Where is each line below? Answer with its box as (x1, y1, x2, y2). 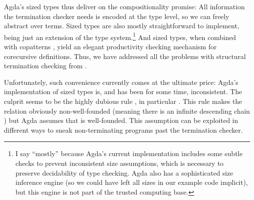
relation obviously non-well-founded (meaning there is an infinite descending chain (4, 105, 250, 116)
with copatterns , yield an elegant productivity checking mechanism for (4, 41, 217, 52)
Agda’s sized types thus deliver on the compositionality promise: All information (4, 1, 245, 11)
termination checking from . (4, 60, 87, 71)
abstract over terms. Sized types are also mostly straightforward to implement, (4, 20, 239, 31)
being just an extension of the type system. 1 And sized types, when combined (4, 30, 236, 42)
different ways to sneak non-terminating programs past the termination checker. (4, 124, 243, 135)
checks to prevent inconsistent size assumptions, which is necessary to (15, 158, 224, 168)
